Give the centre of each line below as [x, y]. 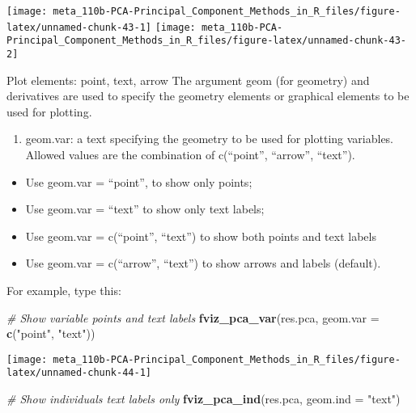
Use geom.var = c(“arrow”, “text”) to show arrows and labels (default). [203, 263]
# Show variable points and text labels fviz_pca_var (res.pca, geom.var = [193, 317]
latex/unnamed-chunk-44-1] [79, 373]
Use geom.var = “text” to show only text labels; [145, 209]
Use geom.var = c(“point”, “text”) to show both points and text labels [201, 236]
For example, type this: [64, 290]
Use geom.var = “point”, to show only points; [139, 181]
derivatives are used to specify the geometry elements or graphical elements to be [208, 96]
